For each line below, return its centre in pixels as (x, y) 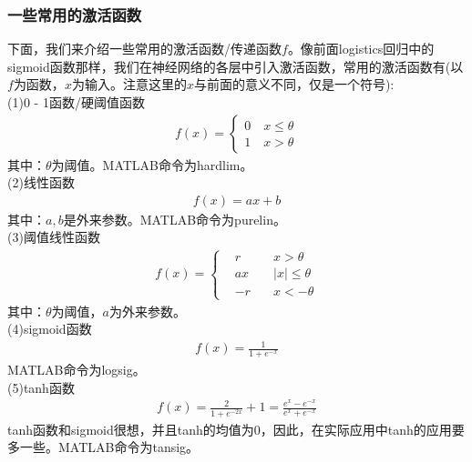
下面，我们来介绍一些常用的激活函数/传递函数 (144, 49)
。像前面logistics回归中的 (361, 49)
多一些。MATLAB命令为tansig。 (103, 447)
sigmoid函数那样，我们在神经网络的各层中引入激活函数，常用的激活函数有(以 (236, 66)
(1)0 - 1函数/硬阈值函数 (76, 102)
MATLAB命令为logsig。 (77, 370)
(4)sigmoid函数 (50, 329)
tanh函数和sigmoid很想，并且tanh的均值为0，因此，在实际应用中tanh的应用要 (236, 429)
